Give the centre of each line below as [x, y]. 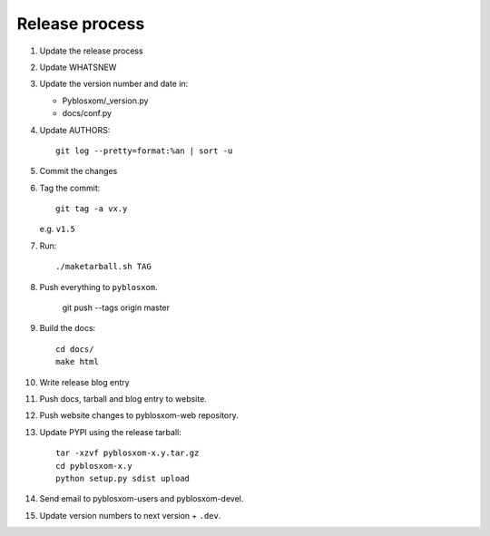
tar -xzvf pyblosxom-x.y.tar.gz [127, 453]
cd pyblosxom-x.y [94, 466]
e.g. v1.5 [58, 229]
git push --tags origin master [116, 307]
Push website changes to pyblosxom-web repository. [139, 415]
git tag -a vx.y [92, 209]
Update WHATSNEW [78, 67]
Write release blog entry [85, 382]
